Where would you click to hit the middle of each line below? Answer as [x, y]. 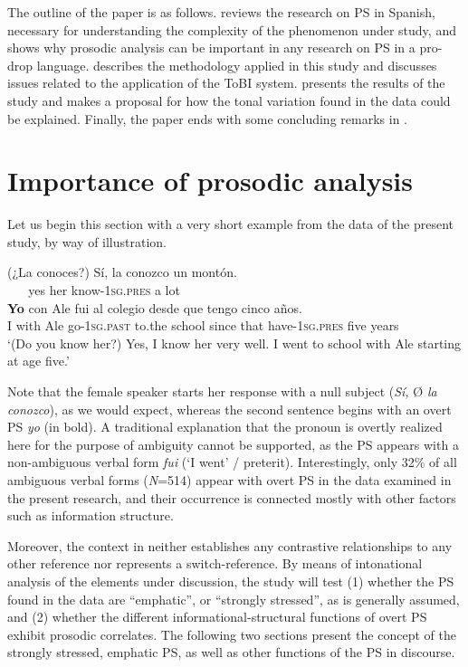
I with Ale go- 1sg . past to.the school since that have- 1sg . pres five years [203, 325]
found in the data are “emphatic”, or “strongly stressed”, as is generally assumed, [234, 599]
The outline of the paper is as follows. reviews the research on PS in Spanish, [221, 12]
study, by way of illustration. [87, 241]
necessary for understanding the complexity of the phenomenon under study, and [232, 29]
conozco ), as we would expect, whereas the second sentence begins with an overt [229, 409]
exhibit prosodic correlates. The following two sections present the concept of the [232, 634]
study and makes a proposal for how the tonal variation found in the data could [229, 100]
